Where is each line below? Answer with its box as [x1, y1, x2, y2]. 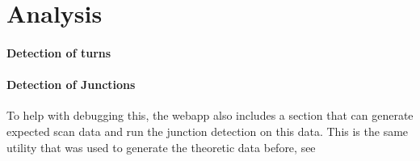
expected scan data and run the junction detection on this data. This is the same [6, 122, 409, 139]
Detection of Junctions [6, 76, 136, 93]
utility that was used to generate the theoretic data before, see [6, 138, 316, 155]
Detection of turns [6, 44, 111, 61]
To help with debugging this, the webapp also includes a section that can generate [6, 107, 414, 124]
